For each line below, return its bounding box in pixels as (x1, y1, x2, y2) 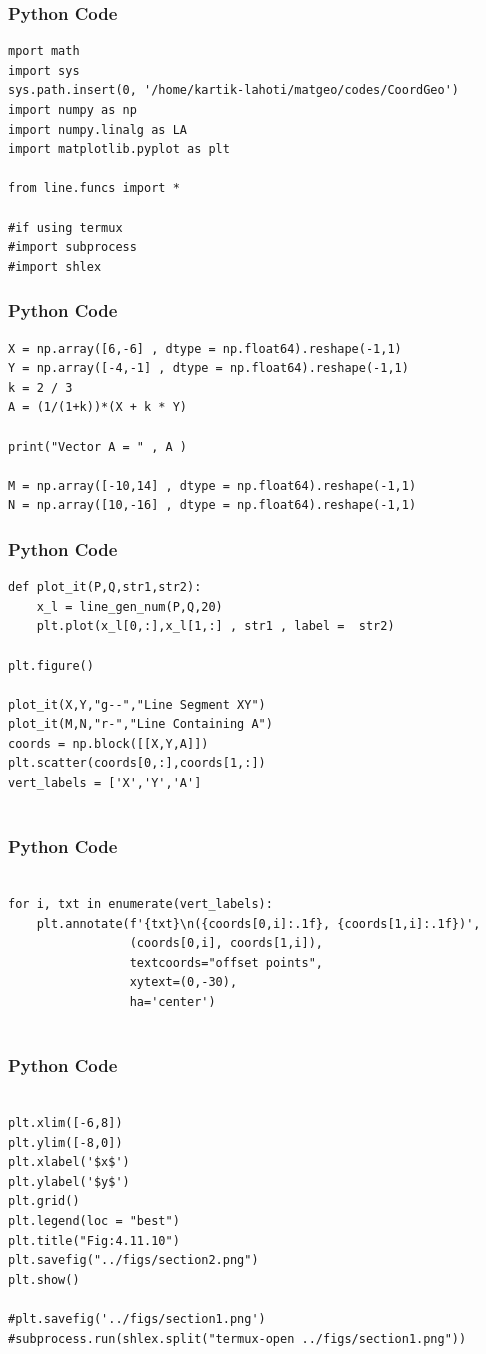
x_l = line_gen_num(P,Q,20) (36, 599, 223, 614)
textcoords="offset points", (129, 955, 323, 970)
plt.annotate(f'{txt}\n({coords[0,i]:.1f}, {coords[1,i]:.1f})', (36, 916, 481, 931)
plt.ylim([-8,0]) (8, 1135, 123, 1150)
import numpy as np (8, 103, 137, 117)
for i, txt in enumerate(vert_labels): (8, 897, 273, 912)
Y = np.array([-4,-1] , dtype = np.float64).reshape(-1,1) (8, 361, 409, 376)
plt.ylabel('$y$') (8, 1174, 130, 1189)
